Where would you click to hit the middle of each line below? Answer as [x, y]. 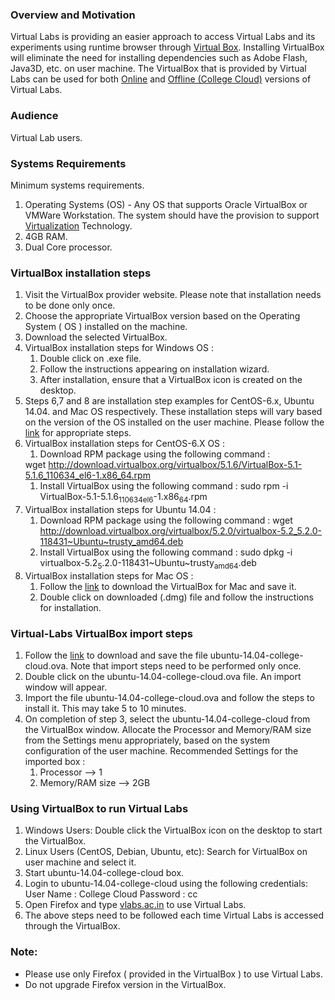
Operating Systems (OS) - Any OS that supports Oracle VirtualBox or [166, 204]
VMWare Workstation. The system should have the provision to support [172, 215]
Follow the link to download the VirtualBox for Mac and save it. [168, 586]
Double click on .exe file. [90, 359]
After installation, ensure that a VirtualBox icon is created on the [171, 380]
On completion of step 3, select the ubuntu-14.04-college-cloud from [167, 719]
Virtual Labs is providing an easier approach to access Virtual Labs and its [163, 37]
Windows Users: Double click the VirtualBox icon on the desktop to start [173, 830]
